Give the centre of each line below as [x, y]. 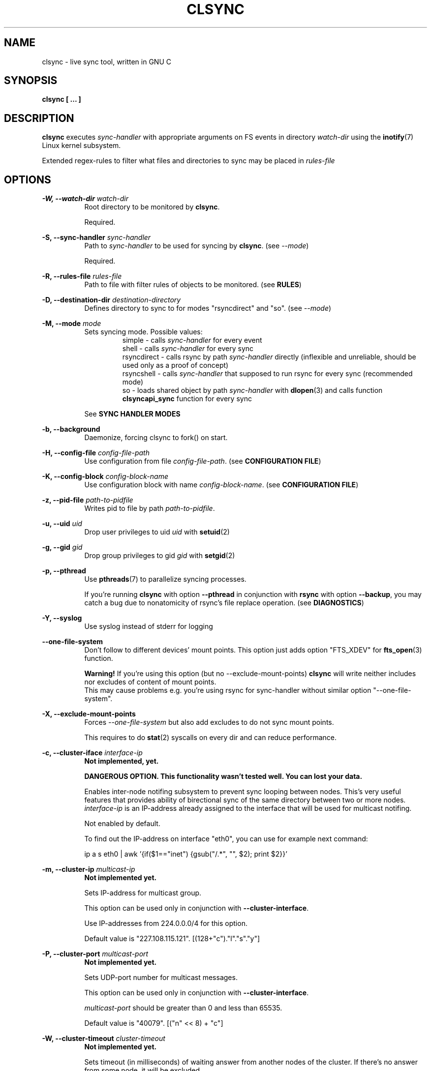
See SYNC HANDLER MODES [132, 414]
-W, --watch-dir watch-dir [85, 199]
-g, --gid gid [62, 547]
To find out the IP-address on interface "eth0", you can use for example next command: [226, 839]
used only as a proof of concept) [175, 365]
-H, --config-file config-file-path [96, 453]
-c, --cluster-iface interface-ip [92, 753]
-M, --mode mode [72, 324]
